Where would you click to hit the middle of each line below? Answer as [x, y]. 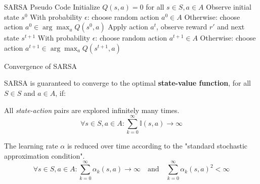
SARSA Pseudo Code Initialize [52, 7]
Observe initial [229, 7]
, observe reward [182, 27]
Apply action [128, 27]
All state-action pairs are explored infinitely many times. [92, 110]
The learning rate [31, 146]
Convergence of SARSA [41, 66]
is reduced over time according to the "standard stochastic [157, 146]
